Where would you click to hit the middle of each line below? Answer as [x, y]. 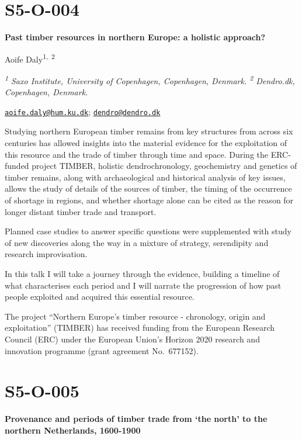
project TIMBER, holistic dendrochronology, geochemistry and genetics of [164, 166]
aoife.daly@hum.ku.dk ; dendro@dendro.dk [83, 111]
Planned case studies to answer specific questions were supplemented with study [148, 231]
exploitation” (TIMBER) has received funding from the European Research [140, 328]
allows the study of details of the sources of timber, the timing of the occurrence [148, 188]
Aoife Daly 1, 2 [30, 58]
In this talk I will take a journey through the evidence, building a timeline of [142, 273]
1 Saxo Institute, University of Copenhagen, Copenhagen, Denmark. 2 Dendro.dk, [150, 79]
